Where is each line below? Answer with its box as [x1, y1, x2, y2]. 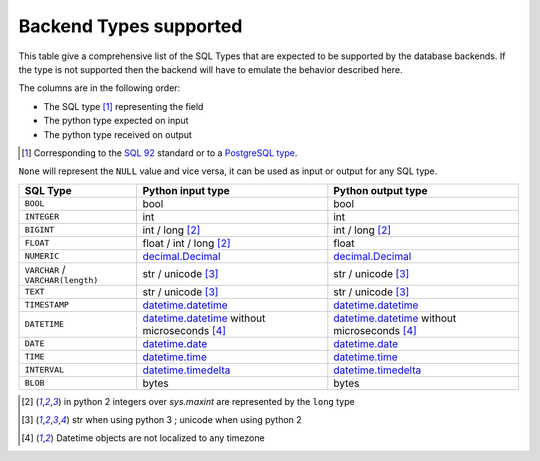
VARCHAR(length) [24, 275, 99, 285]
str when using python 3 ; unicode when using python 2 [71, 414, 302, 426]
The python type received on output [43, 128, 192, 140]
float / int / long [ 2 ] [142, 236, 231, 250]
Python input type [142, 183, 230, 197]
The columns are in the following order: [18, 82, 181, 94]
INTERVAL [24, 365, 65, 375]
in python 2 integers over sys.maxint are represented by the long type [63, 395, 355, 407]
